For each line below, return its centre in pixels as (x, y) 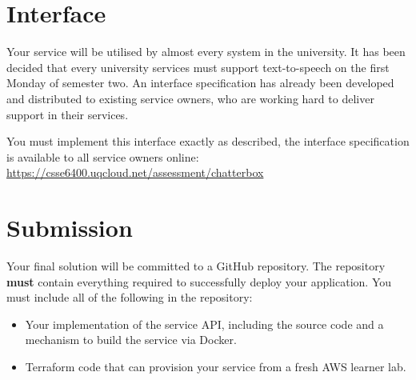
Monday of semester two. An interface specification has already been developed (200, 83)
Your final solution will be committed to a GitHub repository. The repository (196, 266)
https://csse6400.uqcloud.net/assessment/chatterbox (135, 172)
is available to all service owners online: (103, 156)
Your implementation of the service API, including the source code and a (204, 324)
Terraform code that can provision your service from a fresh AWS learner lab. (216, 366)
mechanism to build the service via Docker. (131, 340)
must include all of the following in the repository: (130, 297)
